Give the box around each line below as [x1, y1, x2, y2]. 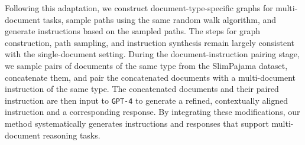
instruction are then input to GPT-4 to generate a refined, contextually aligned [5, 94, 288, 106]
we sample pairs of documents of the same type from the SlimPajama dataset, [5, 59, 288, 71]
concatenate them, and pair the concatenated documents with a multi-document [5, 71, 296, 83]
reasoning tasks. [43, 128, 100, 141]
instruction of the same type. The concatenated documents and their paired [5, 83, 279, 95]
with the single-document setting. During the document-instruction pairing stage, [5, 48, 300, 60]
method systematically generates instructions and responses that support [5, 117, 269, 129]
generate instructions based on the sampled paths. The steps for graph [5, 25, 260, 37]
